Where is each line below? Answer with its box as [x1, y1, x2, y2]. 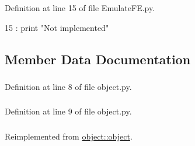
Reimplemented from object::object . [5, 130, 133, 142]
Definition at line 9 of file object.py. [5, 105, 132, 117]
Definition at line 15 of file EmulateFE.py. [5, 2, 155, 13]
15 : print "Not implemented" [5, 21, 109, 33]
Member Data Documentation [5, 50, 191, 68]
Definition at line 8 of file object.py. [5, 80, 132, 92]
